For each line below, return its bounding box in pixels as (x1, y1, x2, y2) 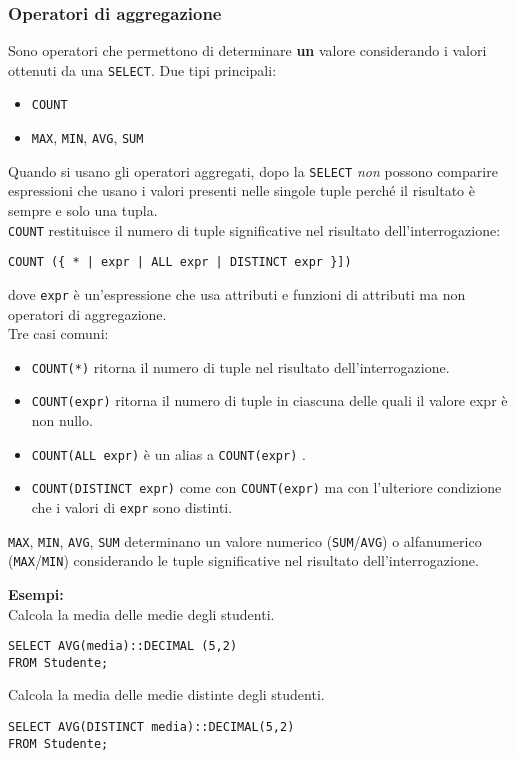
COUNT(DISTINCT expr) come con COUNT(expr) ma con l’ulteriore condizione (31, 477, 502, 498)
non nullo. (31, 410, 93, 431)
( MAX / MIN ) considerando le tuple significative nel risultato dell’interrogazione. (8, 550, 479, 571)
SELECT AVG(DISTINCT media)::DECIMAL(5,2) (8, 720, 295, 735)
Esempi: (8, 583, 64, 604)
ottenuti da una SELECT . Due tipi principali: (8, 59, 277, 80)
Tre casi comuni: (8, 323, 109, 344)
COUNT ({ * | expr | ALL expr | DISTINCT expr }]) (8, 255, 352, 270)
